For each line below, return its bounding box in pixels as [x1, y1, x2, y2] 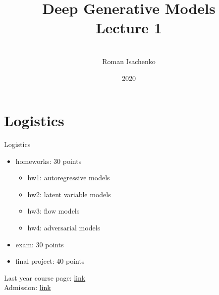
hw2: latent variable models [27, 189, 111, 199]
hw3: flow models [27, 206, 80, 216]
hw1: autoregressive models [27, 172, 110, 183]
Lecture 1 [96, 17, 162, 38]
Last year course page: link [4, 272, 86, 283]
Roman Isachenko [102, 56, 156, 66]
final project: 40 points [15, 256, 85, 266]
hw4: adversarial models [27, 222, 101, 232]
